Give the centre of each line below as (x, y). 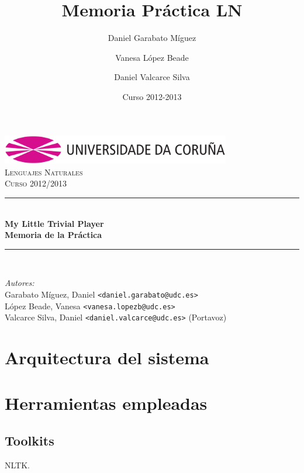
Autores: (20, 283)
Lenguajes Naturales (44, 172)
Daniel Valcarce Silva (152, 77)
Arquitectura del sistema (107, 358)
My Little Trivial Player (54, 223)
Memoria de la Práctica (53, 235)
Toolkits (30, 441)
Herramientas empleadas (106, 403)
